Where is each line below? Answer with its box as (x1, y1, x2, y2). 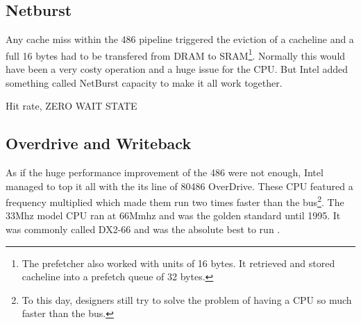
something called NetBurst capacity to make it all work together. (6, 75, 283, 89)
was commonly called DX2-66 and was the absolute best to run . (6, 222, 280, 237)
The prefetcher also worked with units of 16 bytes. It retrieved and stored (22, 255, 335, 270)
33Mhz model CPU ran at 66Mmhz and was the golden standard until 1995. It (6, 208, 341, 223)
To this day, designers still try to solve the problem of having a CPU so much (22, 292, 352, 307)
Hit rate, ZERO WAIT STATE (6, 99, 137, 113)
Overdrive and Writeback (6, 133, 192, 154)
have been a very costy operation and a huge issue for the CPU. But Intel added (6, 62, 349, 76)
